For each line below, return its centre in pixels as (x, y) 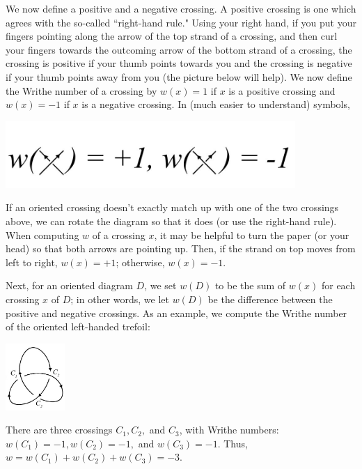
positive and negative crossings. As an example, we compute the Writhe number (176, 313)
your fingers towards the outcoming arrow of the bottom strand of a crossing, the (179, 49)
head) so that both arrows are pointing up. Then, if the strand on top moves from (181, 248)
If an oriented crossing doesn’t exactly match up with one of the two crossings (172, 207)
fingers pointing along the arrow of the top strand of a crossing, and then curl (172, 36)
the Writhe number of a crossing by (81, 90)
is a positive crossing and (282, 90)
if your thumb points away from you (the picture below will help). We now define (179, 76)
